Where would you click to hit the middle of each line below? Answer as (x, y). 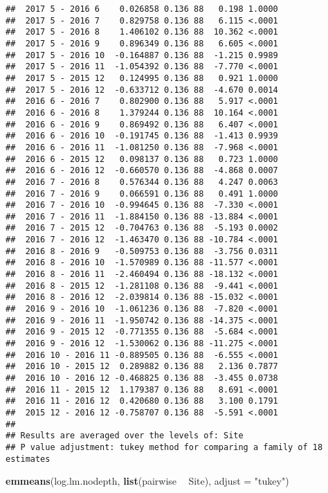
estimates (28, 459)
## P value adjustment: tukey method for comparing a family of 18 (164, 447)
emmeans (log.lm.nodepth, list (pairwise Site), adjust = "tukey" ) (147, 481)
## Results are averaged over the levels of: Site (125, 436)
